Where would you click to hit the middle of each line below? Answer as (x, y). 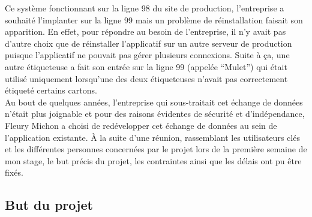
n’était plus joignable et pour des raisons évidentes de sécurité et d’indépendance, (155, 114)
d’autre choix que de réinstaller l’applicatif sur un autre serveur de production (148, 43)
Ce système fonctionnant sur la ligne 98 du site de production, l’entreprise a (145, 8)
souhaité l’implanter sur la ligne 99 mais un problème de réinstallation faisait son (154, 19)
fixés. (14, 172)
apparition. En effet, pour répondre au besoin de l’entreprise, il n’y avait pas (145, 31)
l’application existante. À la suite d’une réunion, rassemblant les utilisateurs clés (152, 137)
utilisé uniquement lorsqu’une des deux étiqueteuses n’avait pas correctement (146, 78)
